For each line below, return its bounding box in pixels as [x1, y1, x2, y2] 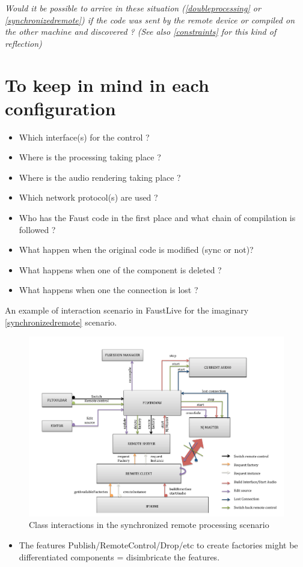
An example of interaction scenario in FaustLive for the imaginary [5, 304, 249, 317]
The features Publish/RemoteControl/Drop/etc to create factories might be [19, 539, 298, 551]
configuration [5, 96, 116, 120]
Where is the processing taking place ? [19, 151, 161, 163]
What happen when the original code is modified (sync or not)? [19, 243, 254, 256]
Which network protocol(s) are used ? [19, 191, 158, 204]
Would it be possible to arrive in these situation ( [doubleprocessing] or [5, 2, 261, 14]
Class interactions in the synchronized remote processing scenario [29, 518, 269, 531]
